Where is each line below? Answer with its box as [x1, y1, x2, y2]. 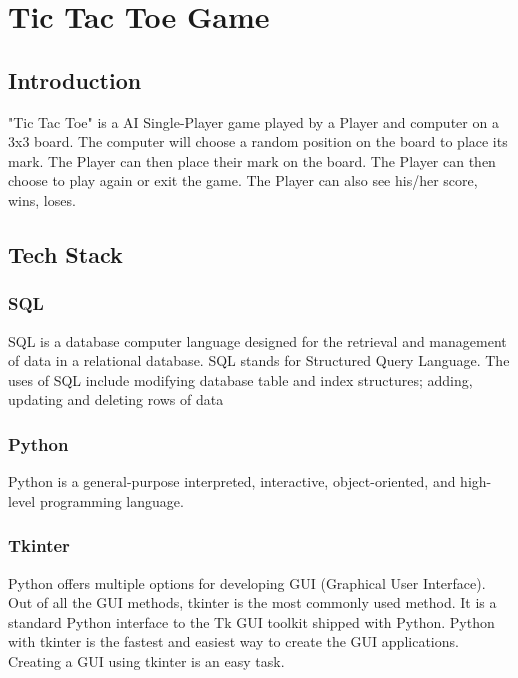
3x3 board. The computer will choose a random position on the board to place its [8, 131, 508, 152]
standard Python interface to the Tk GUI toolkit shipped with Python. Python [8, 611, 495, 632]
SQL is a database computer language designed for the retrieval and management [8, 330, 507, 351]
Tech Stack [8, 238, 123, 269]
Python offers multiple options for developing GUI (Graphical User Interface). [8, 572, 486, 593]
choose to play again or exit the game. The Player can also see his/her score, [8, 170, 478, 191]
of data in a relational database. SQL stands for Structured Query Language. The [8, 350, 510, 371]
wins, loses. [8, 189, 76, 210]
